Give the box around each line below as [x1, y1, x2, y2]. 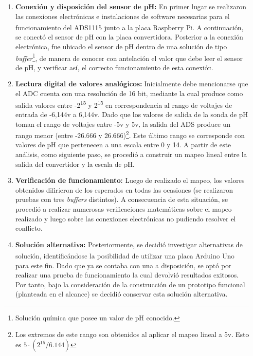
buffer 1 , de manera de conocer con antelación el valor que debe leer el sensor [15, 51, 243, 63]
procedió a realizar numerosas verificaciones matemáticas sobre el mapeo [15, 203, 232, 214]
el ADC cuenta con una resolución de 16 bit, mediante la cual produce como [15, 88, 243, 99]
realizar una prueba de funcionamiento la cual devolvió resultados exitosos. [15, 270, 239, 280]
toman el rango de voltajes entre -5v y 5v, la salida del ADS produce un [15, 119, 231, 129]
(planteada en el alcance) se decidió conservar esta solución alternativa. [15, 289, 228, 299]
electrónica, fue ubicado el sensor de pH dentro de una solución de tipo [15, 41, 227, 52]
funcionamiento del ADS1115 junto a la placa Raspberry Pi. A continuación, [15, 22, 244, 32]
